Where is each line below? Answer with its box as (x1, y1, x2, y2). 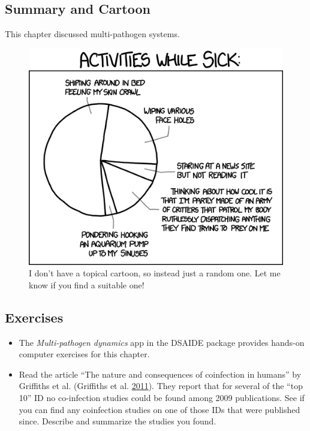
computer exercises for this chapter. (19, 348, 150, 360)
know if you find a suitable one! (29, 278, 145, 291)
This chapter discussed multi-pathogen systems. (5, 28, 180, 40)
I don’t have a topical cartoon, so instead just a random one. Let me (29, 267, 281, 279)
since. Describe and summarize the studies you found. (19, 415, 216, 427)
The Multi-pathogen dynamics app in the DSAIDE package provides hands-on (19, 336, 305, 348)
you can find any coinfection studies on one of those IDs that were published (19, 403, 300, 415)
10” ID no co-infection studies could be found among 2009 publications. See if (19, 391, 305, 404)
